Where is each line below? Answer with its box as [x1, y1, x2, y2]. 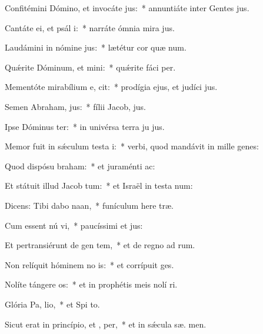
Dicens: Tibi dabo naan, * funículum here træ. [5, 199, 174, 211]
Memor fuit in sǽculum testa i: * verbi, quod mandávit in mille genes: [5, 140, 259, 152]
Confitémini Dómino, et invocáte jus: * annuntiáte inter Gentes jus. [5, 2, 249, 14]
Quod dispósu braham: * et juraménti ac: [5, 159, 155, 172]
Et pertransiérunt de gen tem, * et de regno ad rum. [5, 239, 195, 251]
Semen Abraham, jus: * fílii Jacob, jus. [5, 100, 146, 112]
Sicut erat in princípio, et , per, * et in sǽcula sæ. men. [5, 318, 207, 330]
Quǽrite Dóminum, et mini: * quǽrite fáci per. [5, 61, 176, 73]
